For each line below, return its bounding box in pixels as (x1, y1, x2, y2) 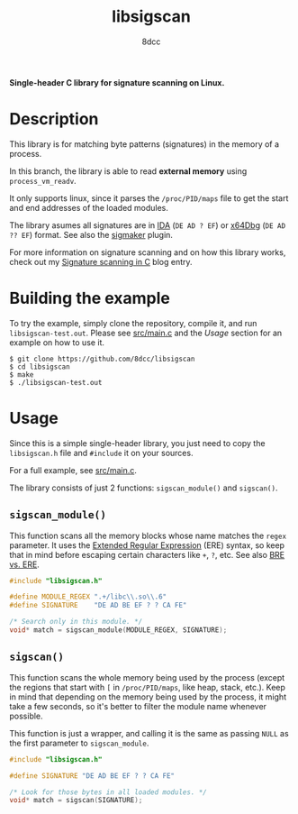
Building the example (9, 288, 171, 308)
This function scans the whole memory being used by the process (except (9, 672, 285, 682)
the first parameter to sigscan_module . (9, 737, 149, 748)
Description (9, 109, 99, 130)
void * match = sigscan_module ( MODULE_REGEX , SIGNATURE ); (9, 626, 228, 635)
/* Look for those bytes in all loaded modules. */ (9, 787, 207, 797)
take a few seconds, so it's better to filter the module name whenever (9, 700, 267, 711)
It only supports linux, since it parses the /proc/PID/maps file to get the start (9, 192, 289, 204)
